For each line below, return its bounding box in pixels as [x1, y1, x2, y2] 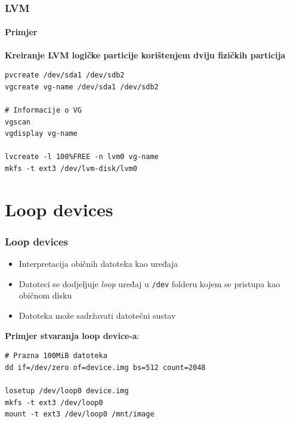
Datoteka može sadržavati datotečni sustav [18, 309, 176, 322]
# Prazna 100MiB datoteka [5, 352, 107, 360]
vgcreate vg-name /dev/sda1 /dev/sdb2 [5, 82, 159, 91]
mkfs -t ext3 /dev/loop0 [5, 398, 103, 407]
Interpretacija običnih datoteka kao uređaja [18, 257, 178, 270]
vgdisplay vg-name [5, 129, 78, 138]
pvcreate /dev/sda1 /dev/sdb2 [5, 71, 125, 80]
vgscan [5, 117, 30, 126]
